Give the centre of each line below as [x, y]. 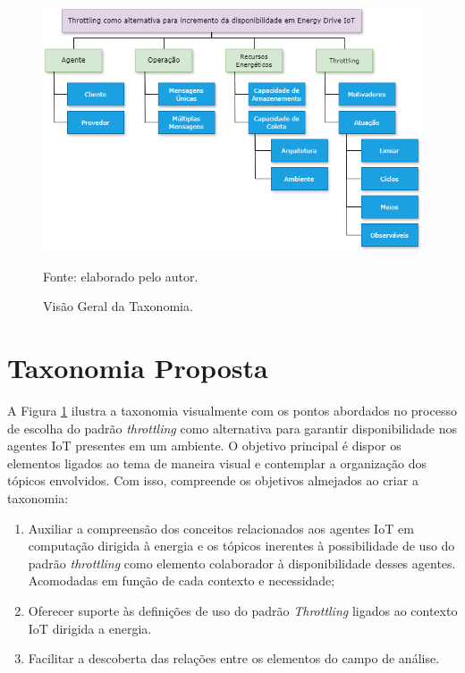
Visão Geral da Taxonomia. [118, 306]
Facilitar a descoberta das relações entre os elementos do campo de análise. [234, 658]
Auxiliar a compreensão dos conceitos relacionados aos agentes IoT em [221, 528]
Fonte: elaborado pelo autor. [121, 276]
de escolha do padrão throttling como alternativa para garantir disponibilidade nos [232, 428]
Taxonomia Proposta [138, 368]
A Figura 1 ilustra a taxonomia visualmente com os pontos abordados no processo [232, 411]
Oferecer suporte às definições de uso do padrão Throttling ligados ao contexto [243, 611]
